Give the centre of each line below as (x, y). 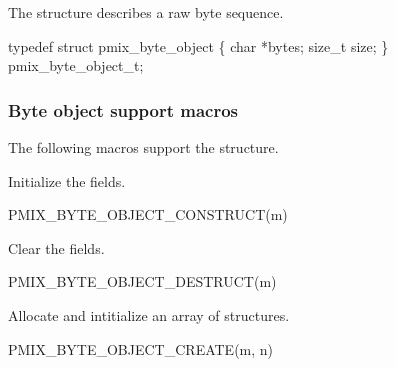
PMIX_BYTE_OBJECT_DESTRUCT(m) (142, 281)
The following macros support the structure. (143, 147)
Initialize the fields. (67, 180)
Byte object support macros (123, 109)
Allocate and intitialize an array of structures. (149, 314)
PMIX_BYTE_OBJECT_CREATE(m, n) (141, 348)
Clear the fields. (56, 247)
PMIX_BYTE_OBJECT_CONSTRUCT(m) (148, 214)
